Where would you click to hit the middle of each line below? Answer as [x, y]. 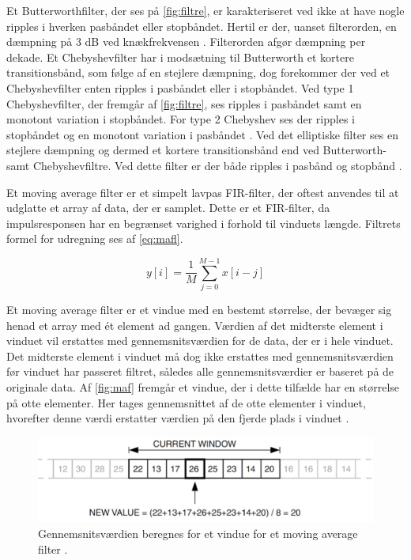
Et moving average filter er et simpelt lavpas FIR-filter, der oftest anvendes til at [203, 192]
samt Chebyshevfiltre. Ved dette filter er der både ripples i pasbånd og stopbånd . [204, 165]
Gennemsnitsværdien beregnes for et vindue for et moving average [198, 534]
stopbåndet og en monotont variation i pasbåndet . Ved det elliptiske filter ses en [202, 134]
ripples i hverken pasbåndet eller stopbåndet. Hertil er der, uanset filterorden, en [202, 26]
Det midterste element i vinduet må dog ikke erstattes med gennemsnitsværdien [200, 356]
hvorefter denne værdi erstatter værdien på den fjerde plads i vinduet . [178, 418]
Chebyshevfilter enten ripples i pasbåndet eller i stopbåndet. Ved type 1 [180, 87]
